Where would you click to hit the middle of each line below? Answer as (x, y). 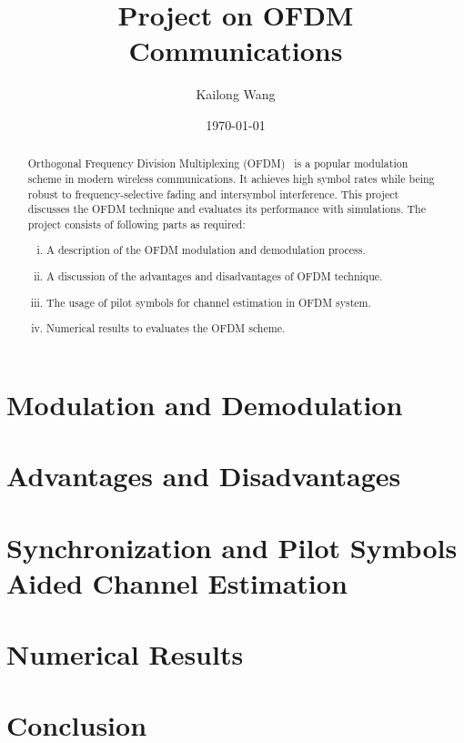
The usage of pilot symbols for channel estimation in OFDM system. (209, 302)
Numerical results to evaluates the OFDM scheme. (166, 328)
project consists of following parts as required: (136, 224)
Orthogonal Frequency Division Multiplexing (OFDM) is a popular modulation (218, 163)
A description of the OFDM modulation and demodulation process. (206, 250)
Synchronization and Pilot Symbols (232, 547)
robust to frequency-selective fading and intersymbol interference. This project (213, 193)
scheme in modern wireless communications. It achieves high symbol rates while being (231, 178)
